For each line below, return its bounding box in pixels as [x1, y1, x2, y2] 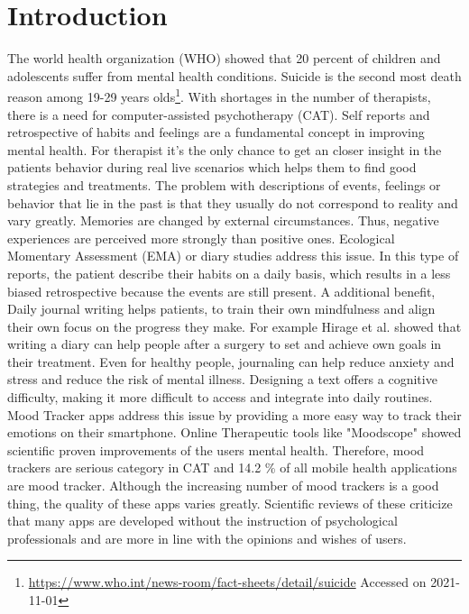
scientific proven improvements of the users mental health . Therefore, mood [7, 440, 425, 459]
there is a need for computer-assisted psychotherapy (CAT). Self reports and [7, 105, 430, 124]
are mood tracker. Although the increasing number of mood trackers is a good [7, 476, 439, 495]
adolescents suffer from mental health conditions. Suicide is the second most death [7, 66, 462, 85]
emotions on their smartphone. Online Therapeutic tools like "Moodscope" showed [7, 423, 462, 442]
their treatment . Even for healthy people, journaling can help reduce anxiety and [7, 352, 455, 371]
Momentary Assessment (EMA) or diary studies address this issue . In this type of [7, 246, 459, 265]
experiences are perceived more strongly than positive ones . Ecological [7, 228, 395, 247]
